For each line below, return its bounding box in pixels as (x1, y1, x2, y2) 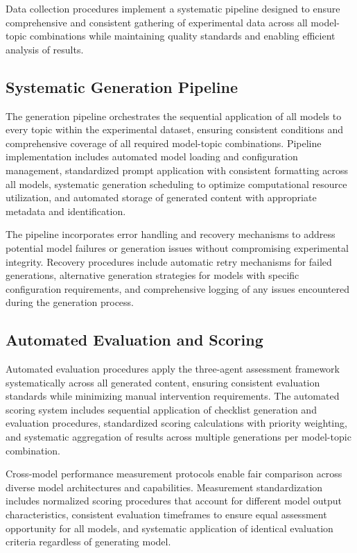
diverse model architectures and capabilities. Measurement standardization (6, 479, 323, 494)
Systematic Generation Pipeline (6, 76, 238, 97)
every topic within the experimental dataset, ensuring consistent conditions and (6, 122, 344, 137)
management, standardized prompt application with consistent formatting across (6, 162, 349, 177)
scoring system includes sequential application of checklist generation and (6, 402, 317, 416)
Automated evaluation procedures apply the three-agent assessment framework (6, 361, 340, 376)
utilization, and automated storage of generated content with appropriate (6, 190, 317, 205)
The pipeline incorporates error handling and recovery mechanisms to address (6, 227, 336, 241)
